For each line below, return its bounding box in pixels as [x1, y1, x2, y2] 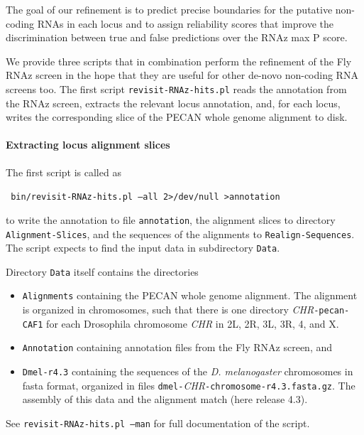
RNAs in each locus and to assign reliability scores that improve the [37, 16, 333, 31]
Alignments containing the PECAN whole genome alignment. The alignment [22, 288, 358, 303]
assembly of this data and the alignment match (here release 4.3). [22, 392, 308, 407]
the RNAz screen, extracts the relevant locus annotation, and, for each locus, [6, 95, 341, 110]
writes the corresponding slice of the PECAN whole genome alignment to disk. [6, 109, 348, 124]
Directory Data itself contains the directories [6, 264, 199, 279]
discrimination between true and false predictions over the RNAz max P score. [6, 30, 348, 45]
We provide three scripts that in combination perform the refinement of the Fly [6, 53, 352, 68]
